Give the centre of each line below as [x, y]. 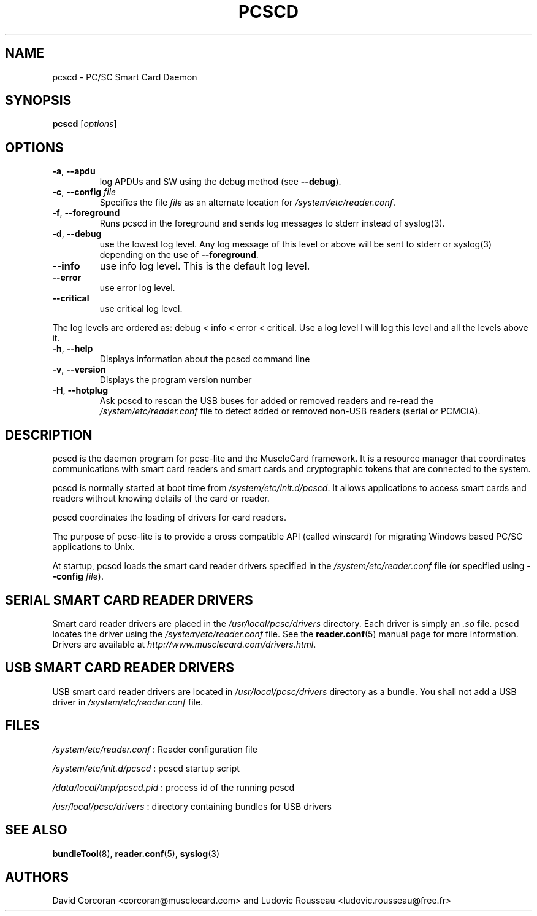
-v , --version [79, 370]
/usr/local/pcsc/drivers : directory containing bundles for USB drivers [192, 806]
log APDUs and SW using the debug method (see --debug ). [220, 182]
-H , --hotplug [80, 390]
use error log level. [137, 288]
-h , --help [73, 349]
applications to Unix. [93, 547]
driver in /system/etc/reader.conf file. [128, 702]
